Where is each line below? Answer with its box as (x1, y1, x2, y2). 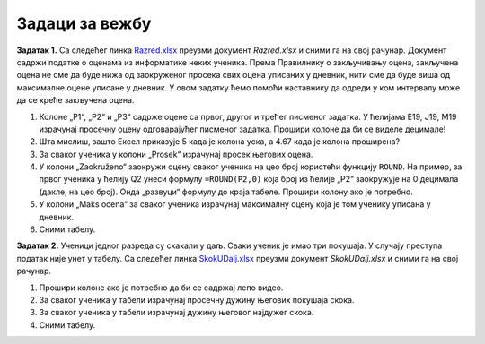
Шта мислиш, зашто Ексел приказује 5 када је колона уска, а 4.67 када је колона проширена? (39, 136, 400, 147)
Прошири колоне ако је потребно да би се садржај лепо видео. (39, 282, 284, 293)
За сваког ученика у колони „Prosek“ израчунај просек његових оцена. (39, 149, 313, 159)
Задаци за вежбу (16, 13, 152, 33)
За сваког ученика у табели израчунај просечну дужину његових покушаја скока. (39, 294, 355, 305)
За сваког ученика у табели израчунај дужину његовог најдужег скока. (39, 307, 314, 318)
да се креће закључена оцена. (16, 95, 135, 106)
